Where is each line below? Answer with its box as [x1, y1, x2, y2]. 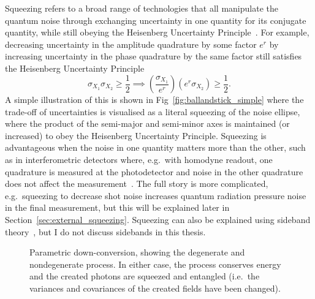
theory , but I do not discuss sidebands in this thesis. [5, 225, 206, 238]
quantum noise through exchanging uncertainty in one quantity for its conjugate [5, 13, 306, 26]
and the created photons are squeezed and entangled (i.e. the [29, 270, 260, 282]
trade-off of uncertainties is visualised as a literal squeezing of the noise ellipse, [5, 105, 300, 118]
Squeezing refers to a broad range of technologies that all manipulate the [5, 2, 278, 14]
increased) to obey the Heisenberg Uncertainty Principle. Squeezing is [5, 129, 267, 142]
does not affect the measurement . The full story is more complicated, [5, 177, 268, 190]
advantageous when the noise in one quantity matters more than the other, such [5, 141, 306, 154]
